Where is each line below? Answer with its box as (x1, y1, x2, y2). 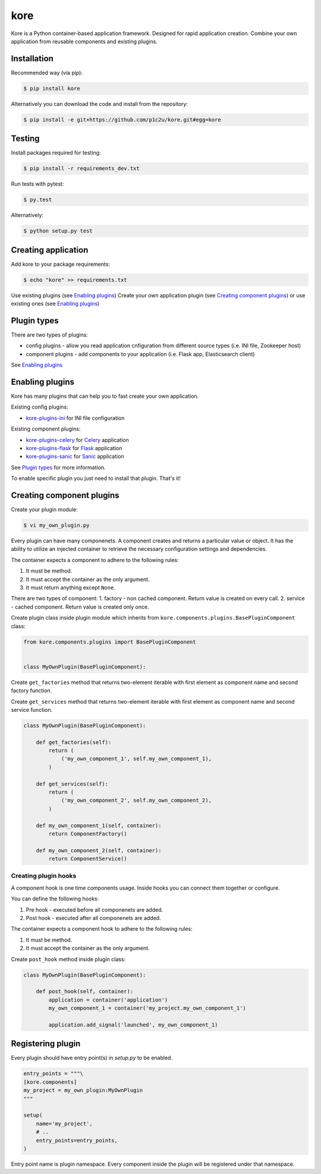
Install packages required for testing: (11, 149, 101, 156)
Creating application (11, 244, 89, 255)
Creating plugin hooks (11, 872, 77, 880)
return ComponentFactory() (48, 830, 127, 837)
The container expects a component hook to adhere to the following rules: (11, 925, 193, 933)
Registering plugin (11, 1038, 81, 1049)
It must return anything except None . (26, 584, 115, 591)
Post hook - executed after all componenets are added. (26, 915, 161, 922)
